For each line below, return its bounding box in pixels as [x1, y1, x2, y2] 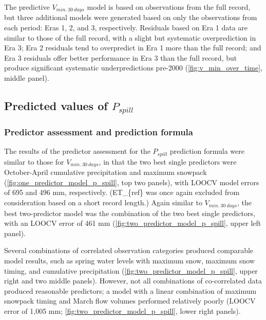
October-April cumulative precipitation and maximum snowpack [4, 167, 207, 177]
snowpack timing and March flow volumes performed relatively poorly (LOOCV [4, 295, 256, 306]
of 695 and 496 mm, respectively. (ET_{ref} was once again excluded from [4, 187, 240, 198]
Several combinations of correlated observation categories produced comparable [4, 245, 254, 256]
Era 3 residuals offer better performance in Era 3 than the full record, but [4, 52, 237, 63]
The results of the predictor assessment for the [4, 146, 150, 156]
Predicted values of [4, 98, 108, 113]
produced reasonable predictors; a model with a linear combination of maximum [4, 285, 257, 296]
